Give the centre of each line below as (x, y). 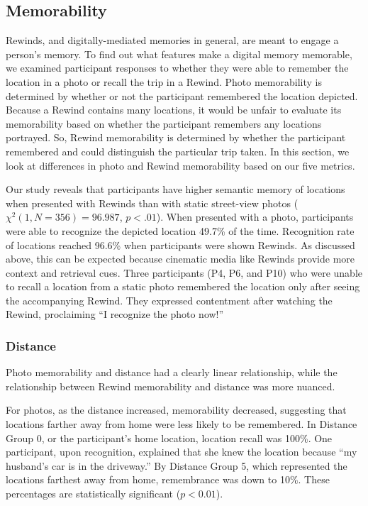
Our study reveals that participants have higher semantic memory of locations (175, 189)
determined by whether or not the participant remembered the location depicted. (182, 95)
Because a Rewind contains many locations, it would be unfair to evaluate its (174, 110)
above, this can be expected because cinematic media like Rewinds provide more (180, 259)
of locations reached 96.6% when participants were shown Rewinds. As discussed (180, 244)
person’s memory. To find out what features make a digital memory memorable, (179, 54)
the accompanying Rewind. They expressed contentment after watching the (169, 300)
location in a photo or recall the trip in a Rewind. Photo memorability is (164, 81)
